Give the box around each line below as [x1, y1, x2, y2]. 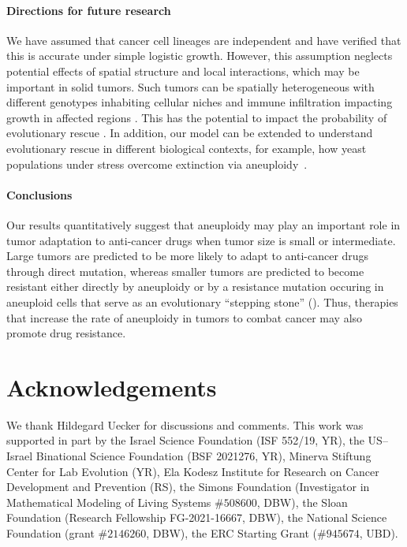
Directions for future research [6, 2, 171, 18]
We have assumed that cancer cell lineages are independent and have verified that [6, 32, 401, 48]
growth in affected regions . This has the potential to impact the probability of [6, 109, 387, 125]
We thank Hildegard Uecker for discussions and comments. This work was [6, 416, 364, 433]
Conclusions [6, 186, 73, 203]
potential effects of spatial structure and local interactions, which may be [6, 62, 360, 79]
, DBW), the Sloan [256, 493, 348, 510]
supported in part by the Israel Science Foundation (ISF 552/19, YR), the [6, 432, 364, 448]
